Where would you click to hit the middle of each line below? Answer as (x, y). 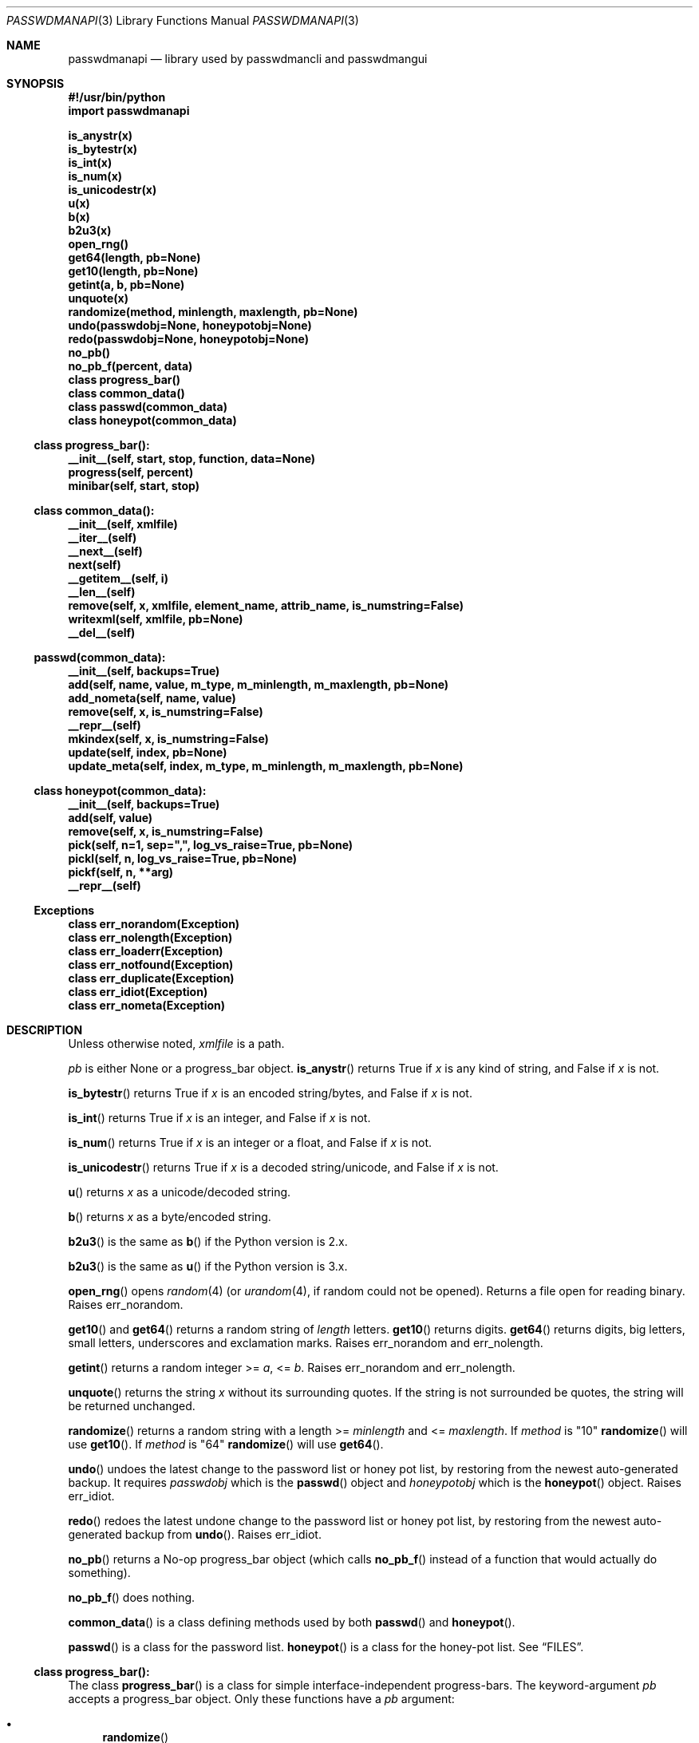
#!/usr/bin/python (117, 97)
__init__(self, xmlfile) (123, 524)
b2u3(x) (90, 230)
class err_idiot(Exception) (138, 992)
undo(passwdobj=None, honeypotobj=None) (190, 325)
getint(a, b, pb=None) (126, 285)
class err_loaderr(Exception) (146, 951)
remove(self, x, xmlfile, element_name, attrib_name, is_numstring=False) (266, 605)
